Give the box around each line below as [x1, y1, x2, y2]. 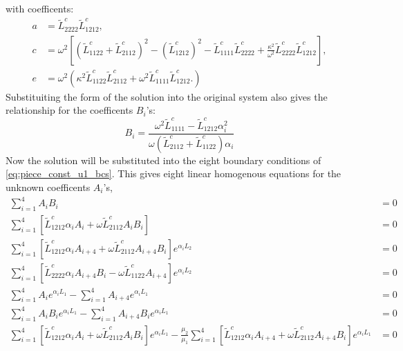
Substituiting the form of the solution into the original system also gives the [6, 89, 328, 103]
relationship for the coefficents [6, 103, 133, 117]
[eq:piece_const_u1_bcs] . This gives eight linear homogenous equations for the [6, 166, 341, 181]
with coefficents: [6, 1, 74, 15]
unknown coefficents [6, 179, 91, 194]
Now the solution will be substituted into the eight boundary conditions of [6, 152, 321, 167]
